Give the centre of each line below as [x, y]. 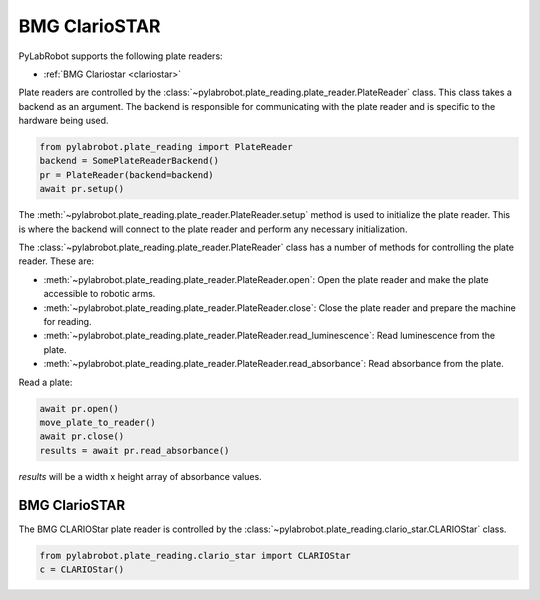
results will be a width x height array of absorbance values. [140, 476]
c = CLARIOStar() [82, 569]
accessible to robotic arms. [99, 294]
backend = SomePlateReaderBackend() [129, 161]
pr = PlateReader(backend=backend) [126, 174]
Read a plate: [45, 382]
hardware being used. [63, 121]
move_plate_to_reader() [98, 422]
